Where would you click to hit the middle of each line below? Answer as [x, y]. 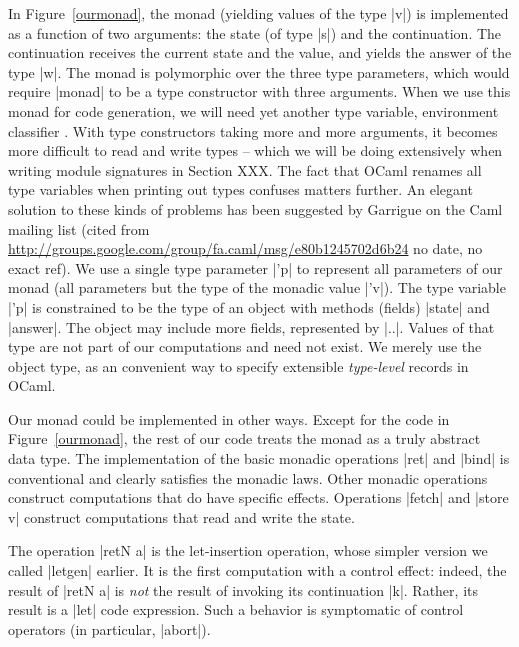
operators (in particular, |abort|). [109, 628]
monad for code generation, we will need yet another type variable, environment [253, 110]
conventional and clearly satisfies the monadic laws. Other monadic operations [248, 477]
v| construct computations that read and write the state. [181, 516]
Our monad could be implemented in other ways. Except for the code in [229, 418]
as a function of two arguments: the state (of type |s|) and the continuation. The [255, 32]
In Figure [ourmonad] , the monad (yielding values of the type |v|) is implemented [258, 13]
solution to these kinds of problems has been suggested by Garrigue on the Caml [255, 208]
